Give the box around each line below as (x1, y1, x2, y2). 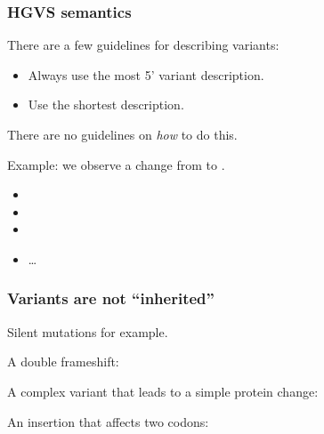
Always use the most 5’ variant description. (28, 65, 264, 84)
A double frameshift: (7, 352, 119, 371)
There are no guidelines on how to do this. (7, 125, 238, 143)
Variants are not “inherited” (7, 287, 215, 309)
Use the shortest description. (28, 95, 184, 114)
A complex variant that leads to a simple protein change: (7, 382, 319, 400)
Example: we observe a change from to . (7, 155, 225, 173)
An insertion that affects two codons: (7, 412, 209, 430)
